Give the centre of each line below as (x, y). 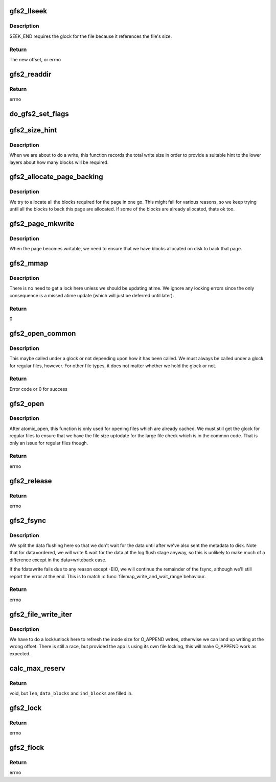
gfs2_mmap (29, 263)
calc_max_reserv (38, 668)
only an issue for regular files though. (49, 443)
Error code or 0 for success (38, 389)
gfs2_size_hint (33, 130)
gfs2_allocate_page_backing (56, 177)
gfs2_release (31, 481)
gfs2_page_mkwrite (42, 223)
